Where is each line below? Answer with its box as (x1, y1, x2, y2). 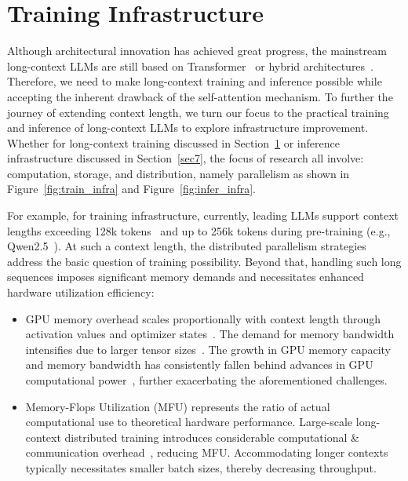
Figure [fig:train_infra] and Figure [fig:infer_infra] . (7, 180, 256, 197)
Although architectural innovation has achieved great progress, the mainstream (7, 42, 387, 59)
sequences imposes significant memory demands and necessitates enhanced (7, 268, 364, 285)
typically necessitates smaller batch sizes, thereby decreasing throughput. (25, 459, 377, 476)
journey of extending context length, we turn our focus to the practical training (7, 104, 389, 120)
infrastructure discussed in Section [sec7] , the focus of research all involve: (7, 150, 364, 166)
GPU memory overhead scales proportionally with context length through (25, 310, 381, 326)
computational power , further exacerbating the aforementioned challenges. (25, 372, 388, 388)
